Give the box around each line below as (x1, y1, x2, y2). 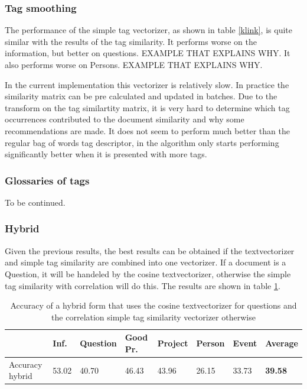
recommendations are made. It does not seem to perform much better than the (5, 124, 290, 137)
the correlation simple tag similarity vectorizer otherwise (51, 310, 256, 323)
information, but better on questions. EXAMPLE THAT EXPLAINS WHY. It (5, 47, 290, 59)
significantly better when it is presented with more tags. (5, 148, 207, 160)
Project (157, 337, 188, 349)
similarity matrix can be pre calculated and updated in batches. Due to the (5, 90, 277, 102)
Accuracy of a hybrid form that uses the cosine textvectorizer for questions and (10, 299, 297, 312)
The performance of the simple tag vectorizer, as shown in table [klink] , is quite (5, 24, 292, 36)
